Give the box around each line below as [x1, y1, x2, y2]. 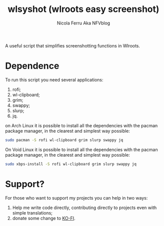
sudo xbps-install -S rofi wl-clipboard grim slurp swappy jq [5, 161, 137, 167]
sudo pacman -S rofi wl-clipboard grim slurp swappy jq [5, 137, 123, 143]
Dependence [5, 60, 60, 72]
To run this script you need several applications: [5, 76, 103, 83]
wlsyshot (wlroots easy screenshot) [7, 3, 160, 15]
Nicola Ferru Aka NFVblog [57, 20, 110, 26]
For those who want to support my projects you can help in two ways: [5, 195, 148, 201]
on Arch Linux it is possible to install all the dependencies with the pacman [5, 122, 158, 128]
